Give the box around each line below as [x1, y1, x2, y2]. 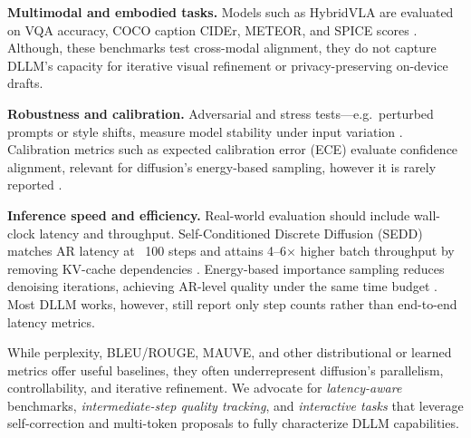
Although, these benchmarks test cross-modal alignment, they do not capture [7, 38, 437, 57]
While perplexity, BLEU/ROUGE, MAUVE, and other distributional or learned [7, 343, 452, 362]
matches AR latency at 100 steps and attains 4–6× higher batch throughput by [7, 241, 455, 260]
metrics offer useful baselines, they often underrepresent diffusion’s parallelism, [7, 360, 444, 379]
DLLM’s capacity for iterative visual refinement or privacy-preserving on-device [7, 55, 448, 74]
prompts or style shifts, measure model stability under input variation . [7, 122, 403, 141]
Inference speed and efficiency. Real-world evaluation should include [7, 205, 410, 224]
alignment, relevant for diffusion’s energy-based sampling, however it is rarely [7, 157, 437, 176]
